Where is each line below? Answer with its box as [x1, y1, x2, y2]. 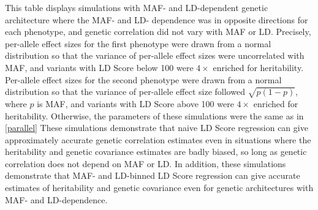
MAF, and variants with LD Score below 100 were [5, 61, 194, 73]
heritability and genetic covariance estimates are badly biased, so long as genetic [5, 145, 307, 158]
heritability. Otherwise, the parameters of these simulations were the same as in [5, 109, 304, 122]
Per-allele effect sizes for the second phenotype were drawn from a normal [5, 73, 282, 86]
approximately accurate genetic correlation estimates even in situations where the [5, 133, 311, 146]
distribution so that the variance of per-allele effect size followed [5, 85, 245, 98]
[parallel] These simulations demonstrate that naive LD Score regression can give [5, 121, 308, 134]
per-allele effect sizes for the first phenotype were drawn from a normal [5, 37, 271, 50]
